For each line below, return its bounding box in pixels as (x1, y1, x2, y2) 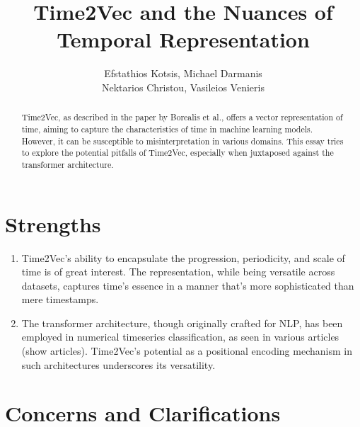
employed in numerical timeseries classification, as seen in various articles (21, 329, 339, 344)
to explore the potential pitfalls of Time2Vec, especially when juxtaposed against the (21, 147, 334, 159)
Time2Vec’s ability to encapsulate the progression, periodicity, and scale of (21, 250, 345, 265)
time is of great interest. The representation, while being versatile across (21, 264, 335, 279)
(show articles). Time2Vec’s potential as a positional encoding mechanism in (21, 343, 352, 358)
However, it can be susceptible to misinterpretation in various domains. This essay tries (21, 135, 344, 147)
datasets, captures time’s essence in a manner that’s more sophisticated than (21, 278, 354, 292)
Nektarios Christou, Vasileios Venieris (102, 79, 265, 94)
